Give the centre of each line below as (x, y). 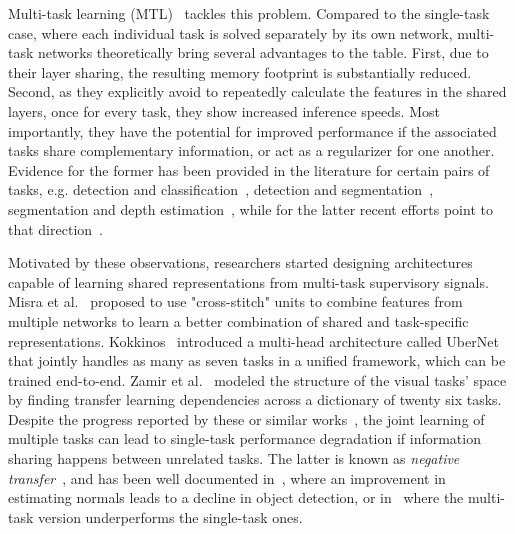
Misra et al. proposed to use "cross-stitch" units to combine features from (235, 301)
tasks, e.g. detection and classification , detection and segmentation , (221, 189)
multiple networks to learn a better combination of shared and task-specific (238, 320)
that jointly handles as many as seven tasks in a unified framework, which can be (257, 360)
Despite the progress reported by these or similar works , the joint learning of (246, 418)
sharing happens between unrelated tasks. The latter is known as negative (234, 458)
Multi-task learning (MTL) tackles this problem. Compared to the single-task (249, 13)
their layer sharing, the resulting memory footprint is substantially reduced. (240, 71)
